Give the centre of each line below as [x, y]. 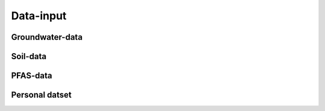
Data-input [39, 16]
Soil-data [29, 56]
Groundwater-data [47, 37]
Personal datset [41, 95]
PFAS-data [32, 76]
